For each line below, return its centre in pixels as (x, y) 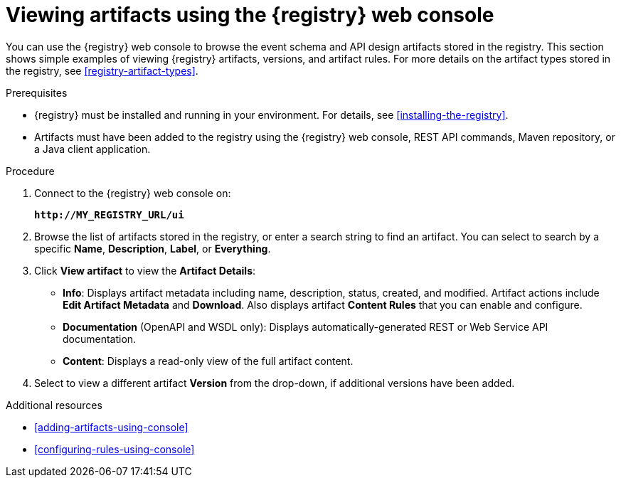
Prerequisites (37, 92)
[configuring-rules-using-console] (115, 449)
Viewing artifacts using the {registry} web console (250, 15)
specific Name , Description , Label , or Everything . (153, 248)
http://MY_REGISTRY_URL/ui (109, 214)
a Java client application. (92, 149)
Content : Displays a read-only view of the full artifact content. (208, 361)
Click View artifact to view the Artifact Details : (145, 270)
